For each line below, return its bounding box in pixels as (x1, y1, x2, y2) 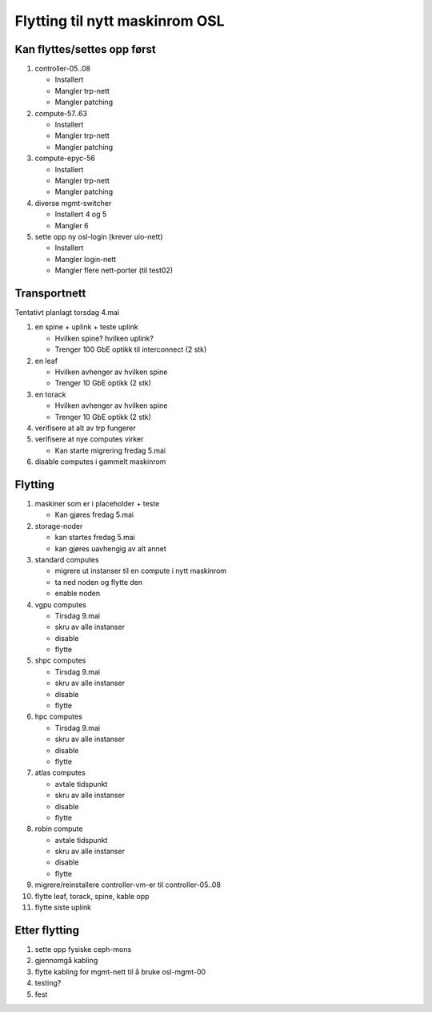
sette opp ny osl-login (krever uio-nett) (34, 232, 163, 241)
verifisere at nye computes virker (34, 434, 144, 444)
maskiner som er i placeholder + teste (34, 498, 160, 508)
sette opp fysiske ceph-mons (34, 944, 132, 954)
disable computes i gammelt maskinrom (34, 457, 166, 466)
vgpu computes (34, 599, 87, 609)
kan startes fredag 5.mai (54, 533, 135, 542)
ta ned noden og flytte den (54, 577, 143, 587)
